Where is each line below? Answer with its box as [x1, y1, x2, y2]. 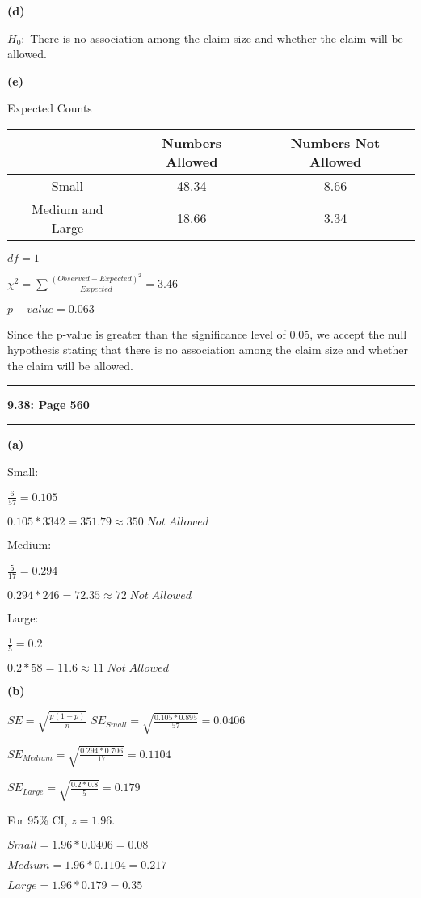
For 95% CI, [7, 812, 68, 828]
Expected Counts [7, 99, 92, 116]
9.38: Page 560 [7, 396, 90, 413]
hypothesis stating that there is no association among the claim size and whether [7, 341, 409, 358]
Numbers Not [290, 133, 381, 152]
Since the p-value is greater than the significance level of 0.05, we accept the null [7, 325, 407, 342]
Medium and [32, 199, 103, 218]
